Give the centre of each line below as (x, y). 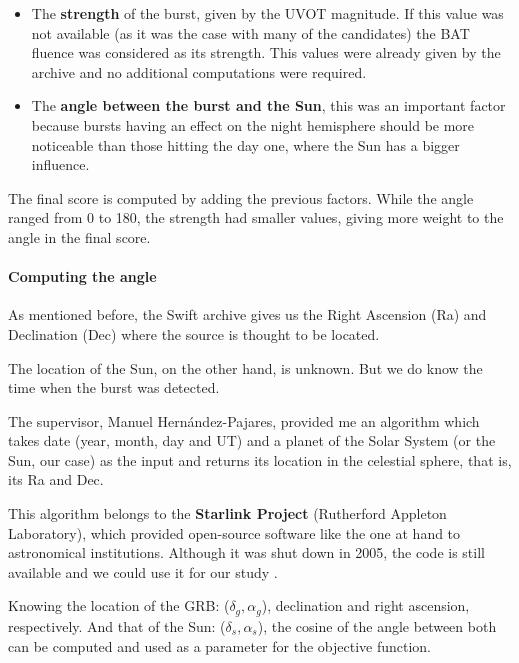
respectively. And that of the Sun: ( (117, 625)
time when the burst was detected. (114, 387)
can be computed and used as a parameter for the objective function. (219, 645)
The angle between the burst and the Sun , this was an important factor (268, 105)
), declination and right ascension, (365, 605)
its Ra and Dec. (56, 479)
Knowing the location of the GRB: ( (119, 605)
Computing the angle (82, 276)
